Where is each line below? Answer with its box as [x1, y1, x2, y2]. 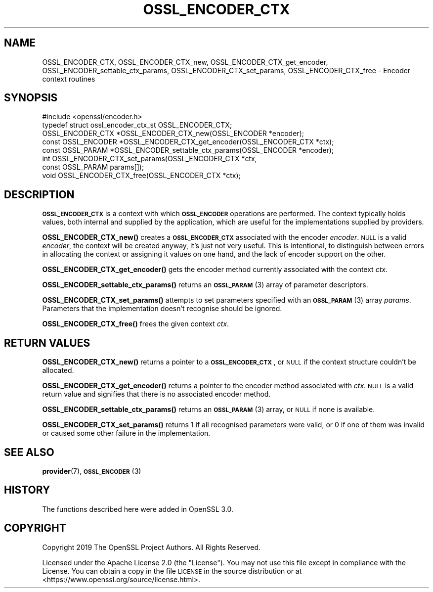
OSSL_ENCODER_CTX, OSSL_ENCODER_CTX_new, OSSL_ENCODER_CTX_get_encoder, [42, 57, 328, 66]
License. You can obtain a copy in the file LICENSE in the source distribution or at [42, 566, 302, 575]
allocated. [42, 366, 74, 375]
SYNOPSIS [4, 91, 58, 104]
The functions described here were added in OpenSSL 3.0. [42, 504, 234, 513]
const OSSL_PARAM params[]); [42, 163, 144, 172]
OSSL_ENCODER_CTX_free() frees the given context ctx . [42, 319, 229, 328]
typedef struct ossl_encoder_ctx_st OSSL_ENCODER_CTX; [42, 121, 232, 130]
